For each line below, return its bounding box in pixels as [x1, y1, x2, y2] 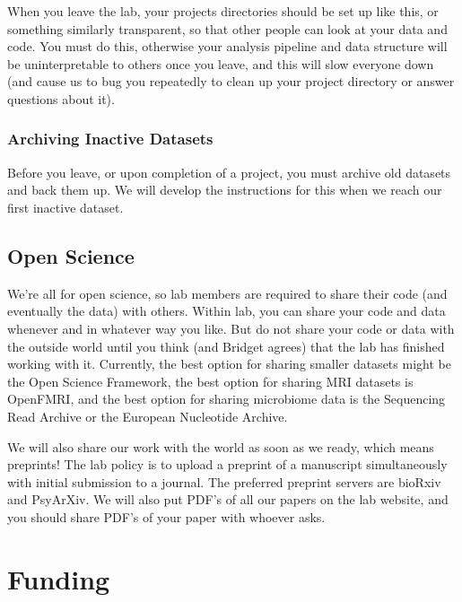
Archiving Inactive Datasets [7, 127, 214, 150]
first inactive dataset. [7, 197, 124, 216]
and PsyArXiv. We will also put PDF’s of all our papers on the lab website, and [7, 490, 449, 509]
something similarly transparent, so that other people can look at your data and [7, 19, 448, 38]
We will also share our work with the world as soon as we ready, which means [7, 437, 434, 456]
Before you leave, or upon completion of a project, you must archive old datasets [7, 162, 451, 181]
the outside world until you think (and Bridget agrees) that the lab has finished [7, 336, 445, 355]
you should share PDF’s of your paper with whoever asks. [7, 507, 326, 526]
